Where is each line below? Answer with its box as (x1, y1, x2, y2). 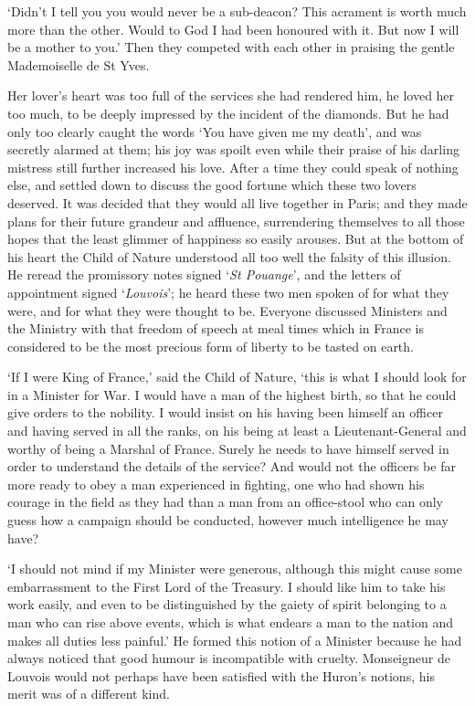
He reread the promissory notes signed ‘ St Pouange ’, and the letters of (7, 265, 401, 284)
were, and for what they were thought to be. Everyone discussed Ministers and (7, 300, 448, 320)
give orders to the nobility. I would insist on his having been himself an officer (7, 403, 443, 422)
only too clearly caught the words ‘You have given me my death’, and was (7, 121, 422, 141)
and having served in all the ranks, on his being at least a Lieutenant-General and (7, 421, 467, 440)
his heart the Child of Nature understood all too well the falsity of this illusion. (7, 247, 451, 266)
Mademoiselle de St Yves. (7, 55, 150, 74)
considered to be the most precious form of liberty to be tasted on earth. (7, 336, 414, 355)
